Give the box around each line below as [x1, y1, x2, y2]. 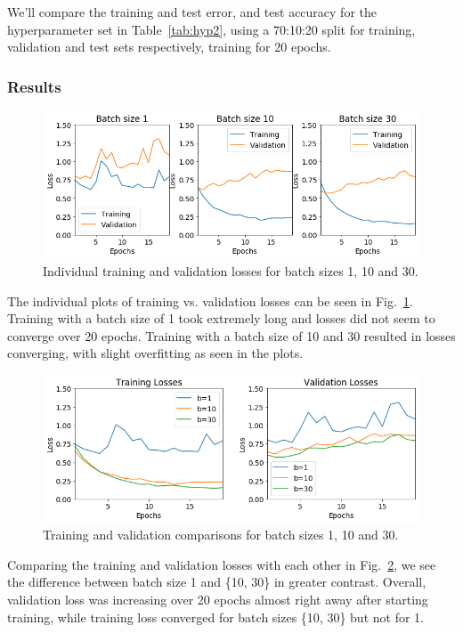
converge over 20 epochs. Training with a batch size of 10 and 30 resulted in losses [7, 326, 456, 345]
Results [7, 75, 61, 97]
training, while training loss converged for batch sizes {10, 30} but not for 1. [7, 607, 424, 626]
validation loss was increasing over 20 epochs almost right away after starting [7, 589, 428, 608]
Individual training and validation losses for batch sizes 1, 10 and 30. [43, 262, 418, 280]
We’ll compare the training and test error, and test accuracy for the [7, 3, 377, 20]
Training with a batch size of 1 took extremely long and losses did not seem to [7, 309, 435, 328]
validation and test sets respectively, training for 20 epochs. [7, 37, 331, 56]
